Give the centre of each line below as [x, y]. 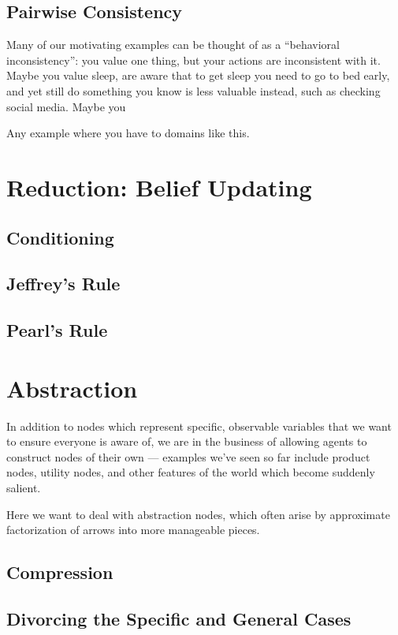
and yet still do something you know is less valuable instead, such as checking [193, 90]
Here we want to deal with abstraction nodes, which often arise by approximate [198, 514]
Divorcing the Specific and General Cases [179, 618]
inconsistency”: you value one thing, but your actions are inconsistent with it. [193, 60]
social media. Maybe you [66, 106]
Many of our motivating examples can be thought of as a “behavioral [173, 45]
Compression [60, 572]
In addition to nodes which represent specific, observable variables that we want [199, 426]
